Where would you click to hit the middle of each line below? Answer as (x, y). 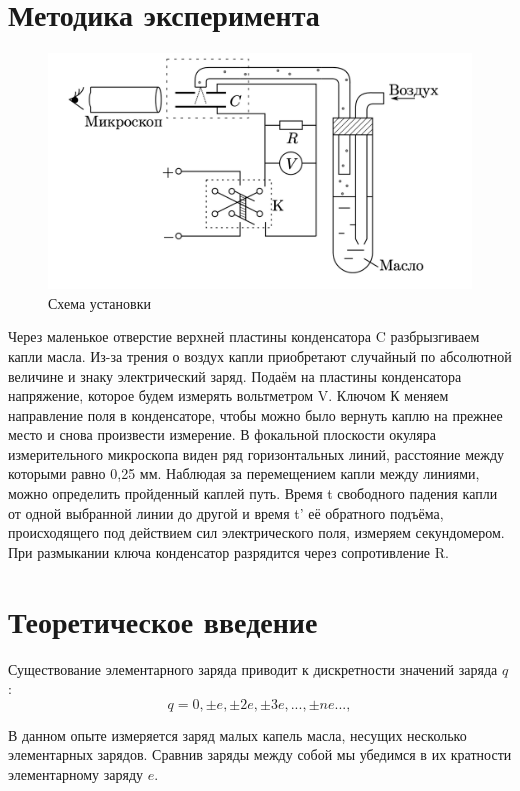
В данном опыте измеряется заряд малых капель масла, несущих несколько (237, 734)
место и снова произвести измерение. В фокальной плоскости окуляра (222, 434)
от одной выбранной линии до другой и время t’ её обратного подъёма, (226, 512)
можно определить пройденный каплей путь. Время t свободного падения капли (253, 493)
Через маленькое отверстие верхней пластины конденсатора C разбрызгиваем (244, 336)
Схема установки (99, 302)
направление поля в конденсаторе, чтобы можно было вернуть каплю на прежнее (255, 414)
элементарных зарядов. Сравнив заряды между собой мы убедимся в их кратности (260, 754)
